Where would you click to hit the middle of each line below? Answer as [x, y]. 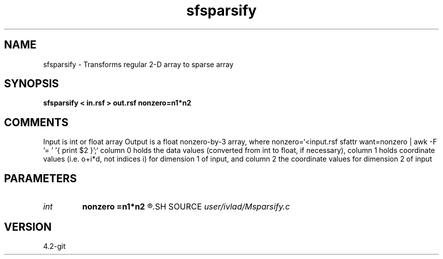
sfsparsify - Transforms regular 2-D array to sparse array [138, 64]
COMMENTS [36, 122]
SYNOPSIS [32, 84]
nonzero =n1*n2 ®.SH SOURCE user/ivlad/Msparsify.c [186, 207]
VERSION [28, 227]
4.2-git [54, 246]
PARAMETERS [40, 178]
